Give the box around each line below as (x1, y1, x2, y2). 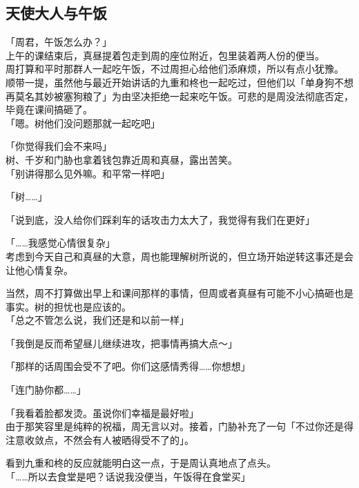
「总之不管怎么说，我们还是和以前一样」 (6, 313, 189, 327)
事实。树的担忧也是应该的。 (6, 299, 131, 313)
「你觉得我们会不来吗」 (6, 139, 112, 153)
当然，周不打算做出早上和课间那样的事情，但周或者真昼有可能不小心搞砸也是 (6, 286, 353, 300)
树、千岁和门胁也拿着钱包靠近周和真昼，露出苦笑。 (6, 152, 237, 166)
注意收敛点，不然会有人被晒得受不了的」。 (6, 432, 194, 447)
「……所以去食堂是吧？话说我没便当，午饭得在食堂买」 (6, 469, 251, 484)
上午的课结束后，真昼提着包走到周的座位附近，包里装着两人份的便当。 (6, 48, 324, 62)
